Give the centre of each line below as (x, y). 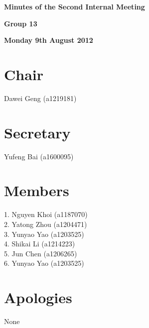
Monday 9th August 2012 (49, 40)
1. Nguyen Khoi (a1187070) (46, 214)
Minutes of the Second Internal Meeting (74, 6)
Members (37, 190)
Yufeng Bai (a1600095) (39, 156)
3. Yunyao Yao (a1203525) (44, 234)
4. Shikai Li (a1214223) (40, 244)
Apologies (38, 297)
